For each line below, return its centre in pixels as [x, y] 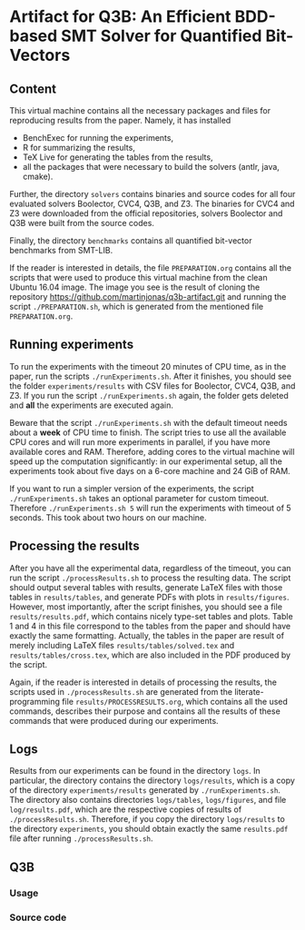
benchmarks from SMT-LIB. [61, 250]
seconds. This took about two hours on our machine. [108, 517]
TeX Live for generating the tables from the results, [118, 157]
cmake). [38, 176]
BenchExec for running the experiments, [98, 138]
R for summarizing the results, [79, 148]
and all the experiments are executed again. [92, 405]
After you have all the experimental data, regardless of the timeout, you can [151, 568]
